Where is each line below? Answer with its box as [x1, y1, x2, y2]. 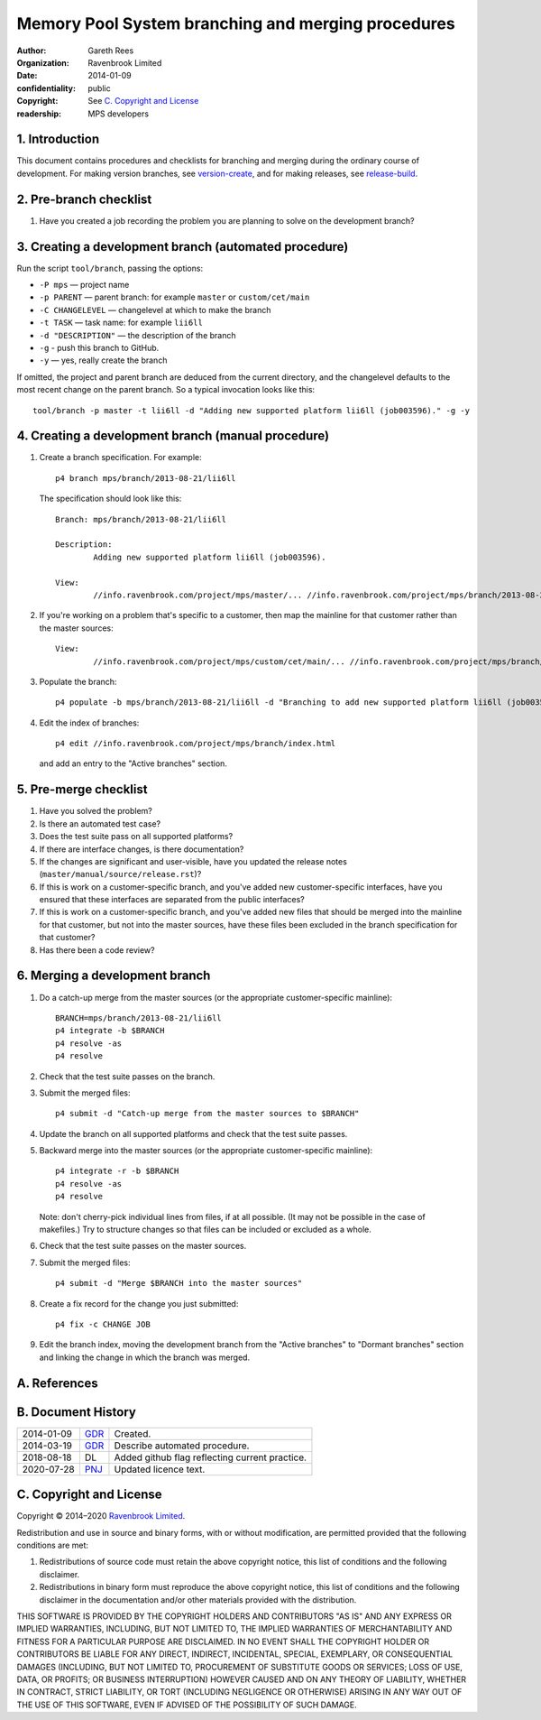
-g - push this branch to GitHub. [39, 342, 160, 353]
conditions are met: [16, 1540, 89, 1550]
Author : [16, 45, 47, 56]
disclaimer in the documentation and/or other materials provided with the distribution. [39, 1594, 357, 1605]
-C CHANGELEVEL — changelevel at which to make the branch [39, 304, 271, 315]
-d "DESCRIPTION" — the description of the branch [39, 329, 236, 340]
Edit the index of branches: [39, 717, 140, 728]
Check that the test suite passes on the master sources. [39, 1241, 247, 1252]
